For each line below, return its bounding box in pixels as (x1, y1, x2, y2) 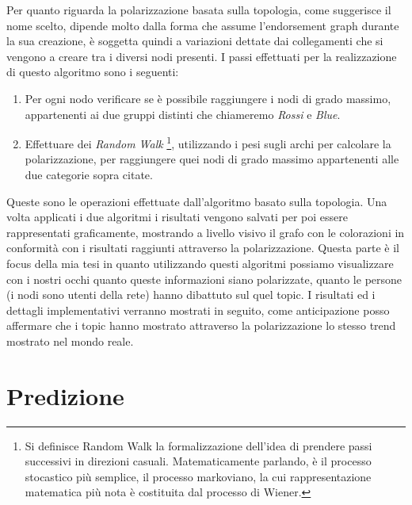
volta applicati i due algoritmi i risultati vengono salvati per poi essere (6, 209, 348, 225)
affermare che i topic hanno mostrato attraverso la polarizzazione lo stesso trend (6, 317, 396, 334)
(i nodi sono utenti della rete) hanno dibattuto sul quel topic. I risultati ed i (6, 286, 376, 303)
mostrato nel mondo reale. (6, 332, 134, 349)
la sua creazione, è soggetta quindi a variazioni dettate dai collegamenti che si (6, 33, 383, 49)
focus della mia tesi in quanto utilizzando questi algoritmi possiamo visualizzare (6, 254, 394, 271)
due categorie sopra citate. (25, 166, 153, 182)
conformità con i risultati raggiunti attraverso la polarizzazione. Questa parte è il (6, 239, 399, 256)
